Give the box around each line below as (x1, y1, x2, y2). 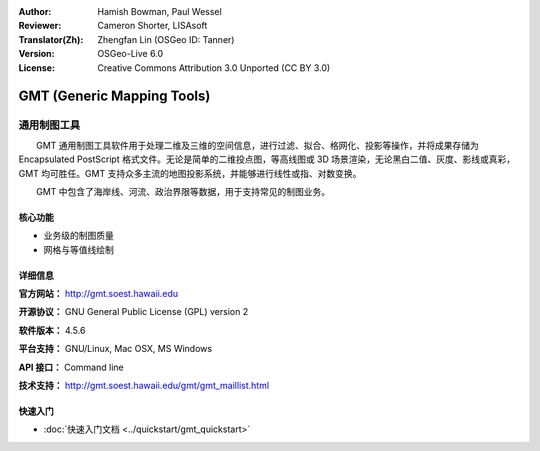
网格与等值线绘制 (43, 243, 114, 255)
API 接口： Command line (18, 361, 124, 373)
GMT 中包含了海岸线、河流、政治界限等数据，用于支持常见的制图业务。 (35, 185, 331, 197)
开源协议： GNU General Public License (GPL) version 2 (18, 306, 249, 318)
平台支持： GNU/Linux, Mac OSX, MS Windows (18, 343, 213, 355)
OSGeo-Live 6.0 (97, 48, 164, 60)
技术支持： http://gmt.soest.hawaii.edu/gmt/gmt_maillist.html (18, 380, 270, 392)
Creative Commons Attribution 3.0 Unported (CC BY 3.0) (97, 61, 331, 74)
